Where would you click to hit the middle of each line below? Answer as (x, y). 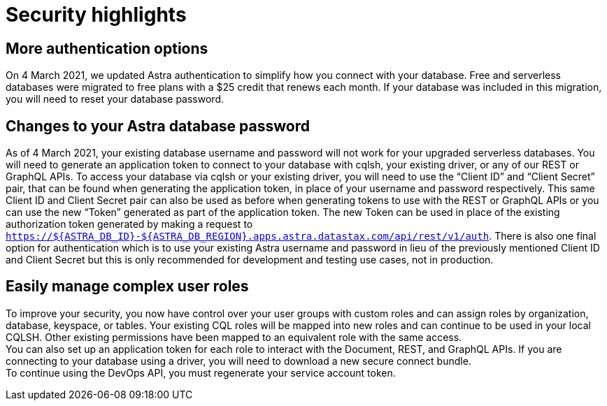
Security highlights (96, 15)
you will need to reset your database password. (115, 99)
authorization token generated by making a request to (129, 224)
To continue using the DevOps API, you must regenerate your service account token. (201, 372)
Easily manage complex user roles (127, 287)
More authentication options (107, 48)
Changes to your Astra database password (158, 126)
